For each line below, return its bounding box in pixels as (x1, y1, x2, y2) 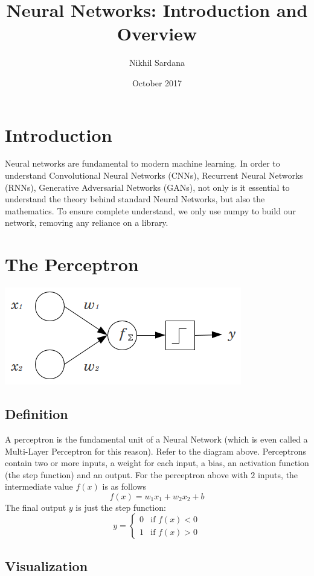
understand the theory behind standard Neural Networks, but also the (5, 193, 265, 205)
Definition (5, 405, 68, 423)
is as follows (102, 480, 147, 493)
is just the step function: (75, 501, 166, 513)
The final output (5, 501, 66, 513)
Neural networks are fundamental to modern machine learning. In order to (5, 157, 280, 170)
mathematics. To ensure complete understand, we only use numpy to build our (5, 204, 296, 217)
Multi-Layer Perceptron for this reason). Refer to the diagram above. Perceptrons (5, 444, 307, 457)
